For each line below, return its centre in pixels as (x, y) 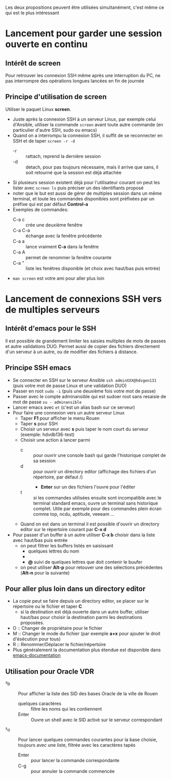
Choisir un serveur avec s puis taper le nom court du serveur (84, 429)
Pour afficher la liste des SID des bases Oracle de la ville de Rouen (88, 694)
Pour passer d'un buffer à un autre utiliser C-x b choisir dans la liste (84, 535)
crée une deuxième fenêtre (54, 225)
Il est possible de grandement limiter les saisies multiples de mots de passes (86, 341)
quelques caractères (40, 704)
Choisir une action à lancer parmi (55, 440)
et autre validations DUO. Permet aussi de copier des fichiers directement (83, 346)
